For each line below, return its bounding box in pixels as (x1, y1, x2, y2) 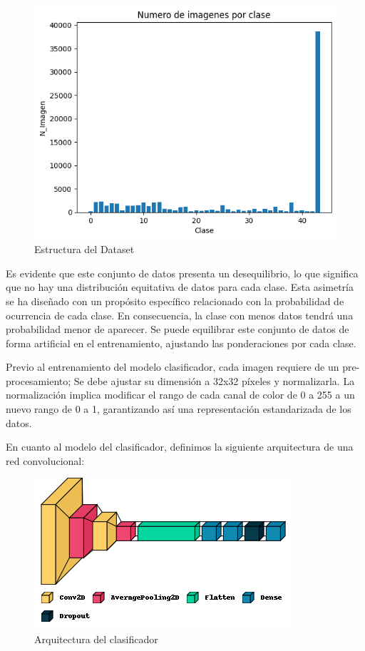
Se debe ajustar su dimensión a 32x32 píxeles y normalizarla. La (73, 373, 355, 388)
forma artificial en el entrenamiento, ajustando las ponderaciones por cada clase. (6, 335, 356, 350)
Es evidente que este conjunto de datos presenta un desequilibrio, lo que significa (6, 265, 359, 280)
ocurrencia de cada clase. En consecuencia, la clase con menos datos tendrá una (6, 307, 354, 322)
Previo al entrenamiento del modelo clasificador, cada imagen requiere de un (6, 359, 339, 374)
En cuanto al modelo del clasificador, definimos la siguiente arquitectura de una (6, 439, 354, 454)
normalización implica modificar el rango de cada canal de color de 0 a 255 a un (6, 387, 355, 402)
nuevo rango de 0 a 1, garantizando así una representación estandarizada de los (6, 401, 351, 416)
